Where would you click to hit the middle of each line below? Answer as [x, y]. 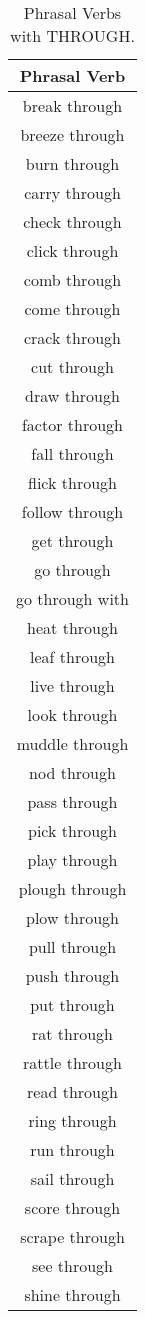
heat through [72, 627]
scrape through [72, 1236]
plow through [72, 917]
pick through [72, 830]
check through [72, 221]
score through [72, 1207]
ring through [72, 1120]
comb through [72, 279]
